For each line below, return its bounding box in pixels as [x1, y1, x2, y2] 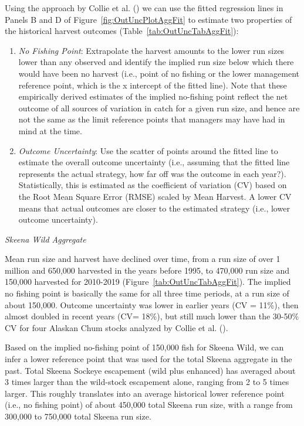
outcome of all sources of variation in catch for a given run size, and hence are [18, 101, 300, 114]
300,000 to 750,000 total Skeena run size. [5, 410, 151, 422]
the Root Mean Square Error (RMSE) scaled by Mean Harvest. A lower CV [18, 190, 292, 202]
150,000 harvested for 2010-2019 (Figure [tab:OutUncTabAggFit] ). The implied [5, 275, 291, 288]
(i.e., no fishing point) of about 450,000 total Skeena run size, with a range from [5, 398, 293, 411]
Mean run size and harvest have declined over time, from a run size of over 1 [5, 253, 281, 265]
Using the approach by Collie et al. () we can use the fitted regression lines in [5, 2, 283, 13]
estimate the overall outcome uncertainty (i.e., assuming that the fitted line [18, 156, 290, 168]
